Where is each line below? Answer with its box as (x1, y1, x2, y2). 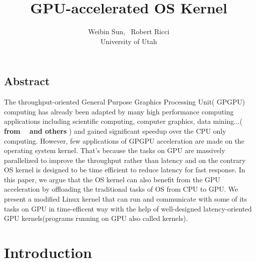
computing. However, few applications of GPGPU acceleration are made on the (4, 135, 245, 146)
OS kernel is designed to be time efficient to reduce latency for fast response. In (4, 164, 245, 175)
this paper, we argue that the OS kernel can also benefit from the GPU (4, 174, 220, 184)
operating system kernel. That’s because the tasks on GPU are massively (4, 145, 225, 156)
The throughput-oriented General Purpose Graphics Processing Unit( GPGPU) (4, 97, 245, 107)
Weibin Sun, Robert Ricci (88, 26, 170, 37)
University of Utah (100, 36, 157, 46)
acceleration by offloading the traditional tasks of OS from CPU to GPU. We (4, 184, 238, 194)
